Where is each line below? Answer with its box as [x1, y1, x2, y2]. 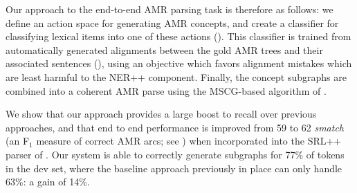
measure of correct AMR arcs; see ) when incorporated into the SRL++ [36, 134, 342, 148]
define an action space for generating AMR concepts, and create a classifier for [6, 15, 339, 30]
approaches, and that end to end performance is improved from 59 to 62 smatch [6, 120, 344, 134]
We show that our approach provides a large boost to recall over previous [6, 107, 317, 121]
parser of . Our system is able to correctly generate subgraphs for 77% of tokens [6, 147, 345, 161]
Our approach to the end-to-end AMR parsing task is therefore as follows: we [6, 2, 333, 16]
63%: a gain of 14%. [6, 174, 90, 189]
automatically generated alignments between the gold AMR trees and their [6, 42, 323, 57]
